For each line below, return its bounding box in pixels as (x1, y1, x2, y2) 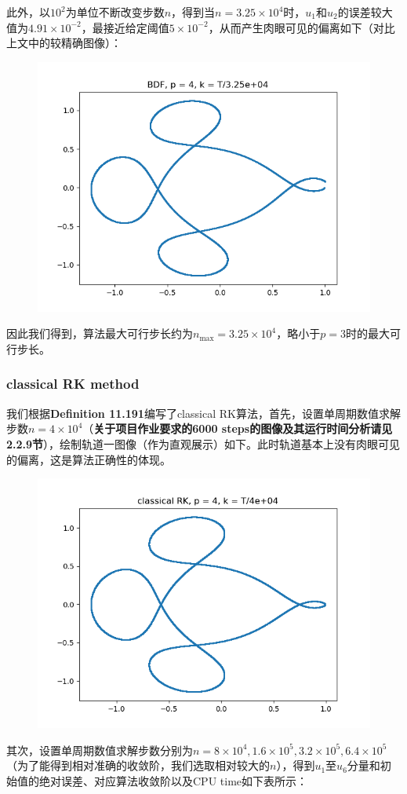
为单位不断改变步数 (65, 4, 165, 20)
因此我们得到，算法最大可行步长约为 (6, 325, 193, 342)
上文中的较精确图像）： (6, 35, 122, 51)
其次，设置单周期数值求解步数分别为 (6, 741, 193, 758)
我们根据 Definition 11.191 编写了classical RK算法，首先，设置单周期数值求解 (6, 404, 401, 421)
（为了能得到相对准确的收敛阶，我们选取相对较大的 (6, 757, 270, 774)
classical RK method (6, 374, 140, 393)
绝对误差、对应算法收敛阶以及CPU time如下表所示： (38, 772, 308, 789)
